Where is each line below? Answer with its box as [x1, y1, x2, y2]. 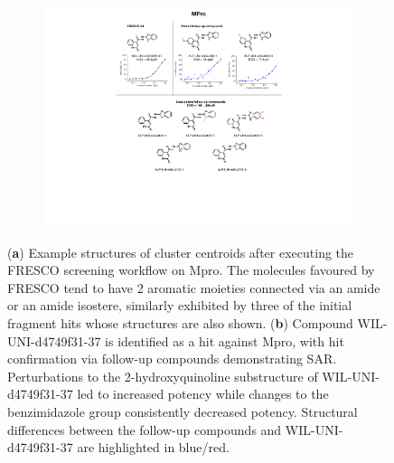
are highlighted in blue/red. [77, 438, 230, 457]
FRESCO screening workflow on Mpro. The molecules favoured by [7, 260, 375, 279]
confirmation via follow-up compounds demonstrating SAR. [7, 349, 337, 368]
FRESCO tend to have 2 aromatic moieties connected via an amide [7, 278, 380, 297]
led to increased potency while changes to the [77, 384, 329, 403]
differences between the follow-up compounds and [7, 420, 282, 439]
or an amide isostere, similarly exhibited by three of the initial [7, 296, 352, 315]
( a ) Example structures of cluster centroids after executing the [7, 242, 354, 261]
